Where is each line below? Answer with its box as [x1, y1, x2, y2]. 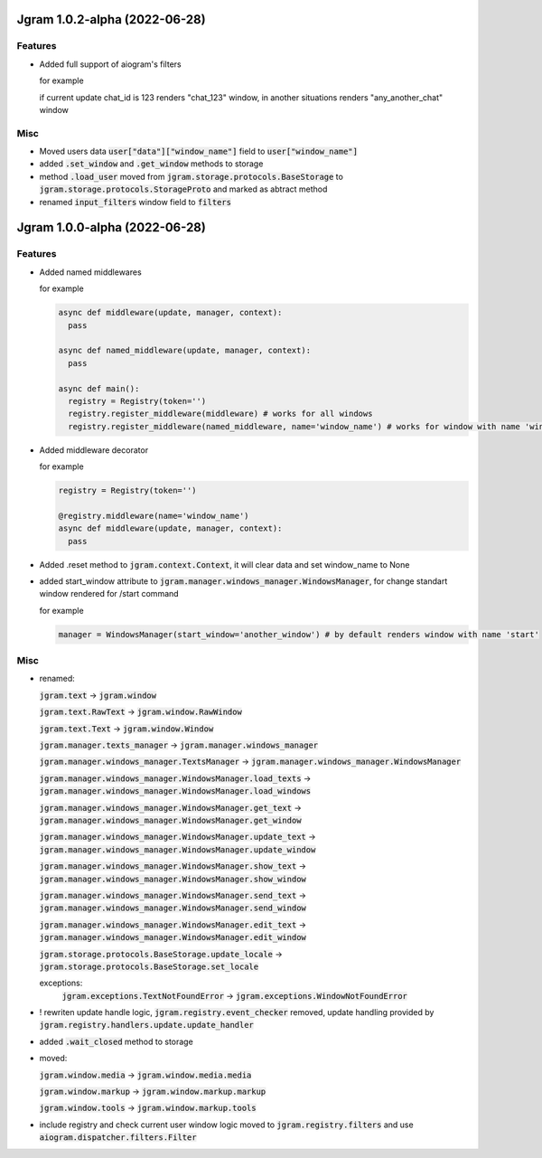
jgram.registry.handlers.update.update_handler [39, 1020, 255, 1031]
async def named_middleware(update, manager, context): [58, 345, 312, 356]
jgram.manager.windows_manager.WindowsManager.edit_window [39, 932, 307, 943]
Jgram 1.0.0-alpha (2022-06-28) [16, 220, 207, 235]
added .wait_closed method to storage [39, 1036, 193, 1047]
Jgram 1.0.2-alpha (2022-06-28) [16, 12, 207, 27]
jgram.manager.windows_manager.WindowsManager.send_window [39, 903, 307, 913]
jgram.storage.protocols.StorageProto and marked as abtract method [39, 184, 328, 194]
